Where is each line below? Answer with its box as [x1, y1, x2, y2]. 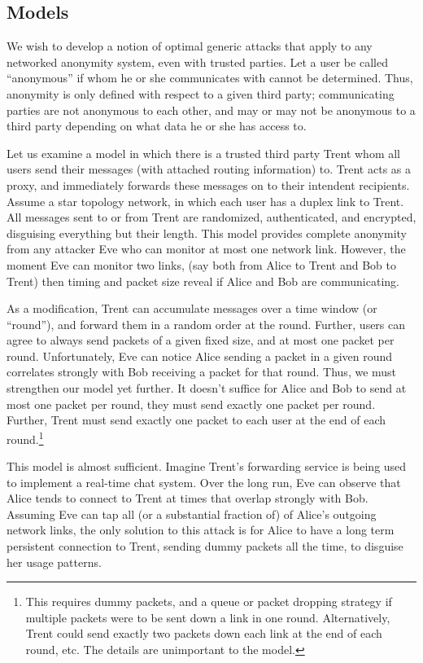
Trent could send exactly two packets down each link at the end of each [25, 625, 382, 642]
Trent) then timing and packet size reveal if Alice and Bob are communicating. [7, 272, 399, 289]
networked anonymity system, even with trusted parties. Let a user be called [7, 53, 388, 70]
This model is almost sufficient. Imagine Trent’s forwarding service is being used [7, 458, 407, 475]
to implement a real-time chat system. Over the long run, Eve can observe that [7, 473, 401, 490]
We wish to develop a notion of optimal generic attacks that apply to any [7, 37, 373, 55]
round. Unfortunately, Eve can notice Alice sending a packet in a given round [7, 347, 393, 364]
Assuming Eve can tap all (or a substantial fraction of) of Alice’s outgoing [7, 505, 377, 522]
